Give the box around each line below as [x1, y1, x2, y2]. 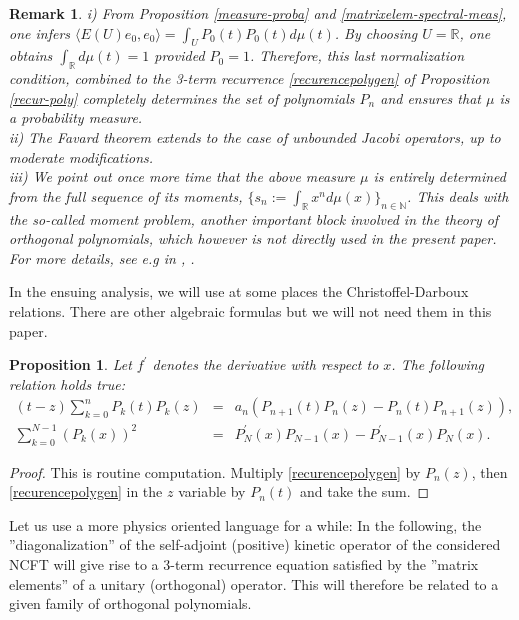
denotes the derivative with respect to [152, 354, 379, 375]
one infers [9, 22, 71, 43]
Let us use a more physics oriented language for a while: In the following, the [9, 514, 482, 535]
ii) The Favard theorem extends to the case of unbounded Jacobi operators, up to [9, 126, 501, 147]
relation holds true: [9, 373, 125, 394]
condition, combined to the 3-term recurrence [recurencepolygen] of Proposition [9, 68, 490, 89]
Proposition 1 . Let [9, 354, 132, 375]
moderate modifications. [9, 146, 154, 167]
